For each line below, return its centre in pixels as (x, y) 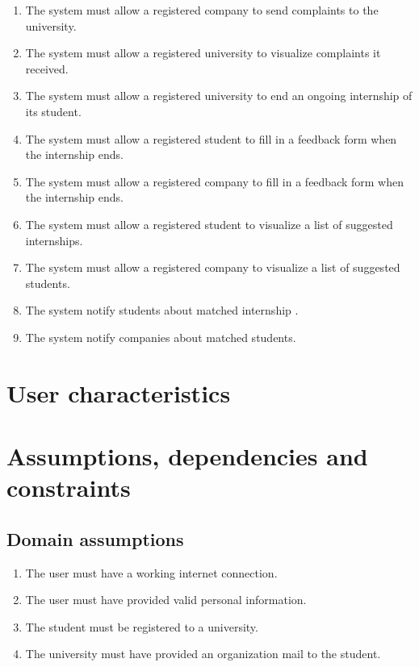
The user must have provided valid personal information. (166, 600)
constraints (69, 488)
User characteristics (119, 392)
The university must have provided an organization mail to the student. (203, 654)
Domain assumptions (95, 538)
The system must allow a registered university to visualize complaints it (203, 53)
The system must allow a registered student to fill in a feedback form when (211, 138)
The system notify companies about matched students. (161, 337)
